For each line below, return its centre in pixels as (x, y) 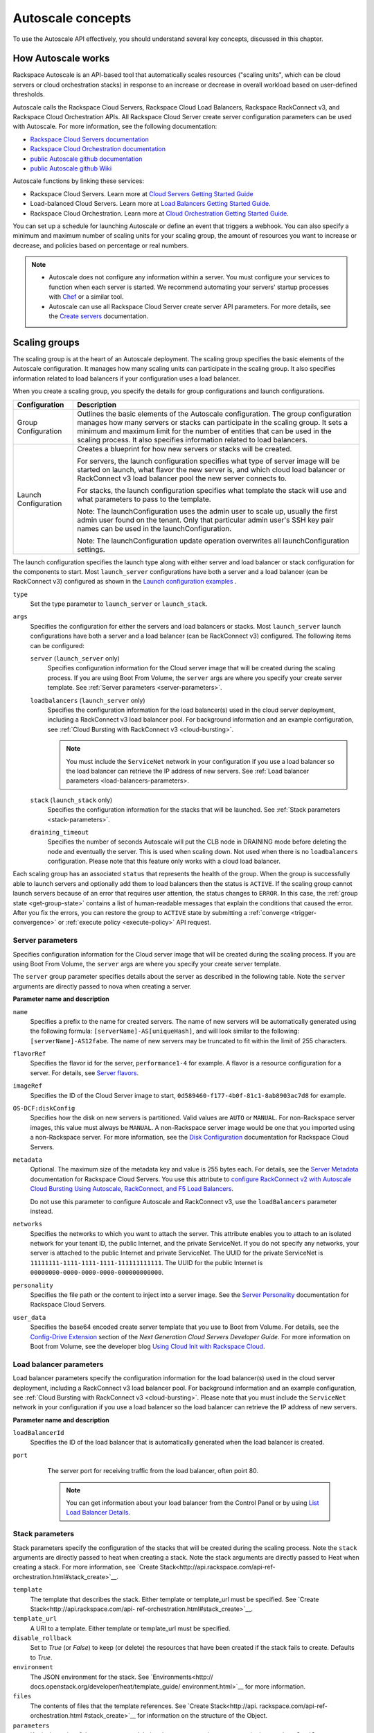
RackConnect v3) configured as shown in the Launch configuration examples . (125, 582)
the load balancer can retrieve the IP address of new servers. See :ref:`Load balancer (188, 771)
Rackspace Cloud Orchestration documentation (98, 149)
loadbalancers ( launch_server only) (88, 700)
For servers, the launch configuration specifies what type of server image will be (208, 461)
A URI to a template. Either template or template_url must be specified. (131, 1628)
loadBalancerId (39, 1433)
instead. (42, 1211)
